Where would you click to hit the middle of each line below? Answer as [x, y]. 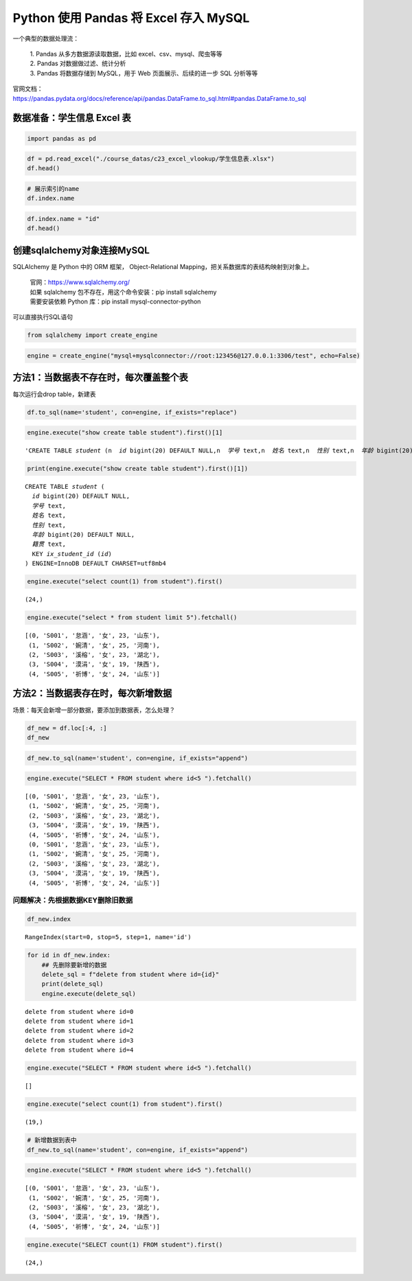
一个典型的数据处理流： [46, 38]
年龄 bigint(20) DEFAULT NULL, [83, 534]
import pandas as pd [61, 138]
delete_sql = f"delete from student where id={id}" [130, 974]
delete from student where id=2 [79, 1031]
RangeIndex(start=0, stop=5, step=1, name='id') [108, 937]
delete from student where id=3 [79, 1040]
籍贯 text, [49, 544]
